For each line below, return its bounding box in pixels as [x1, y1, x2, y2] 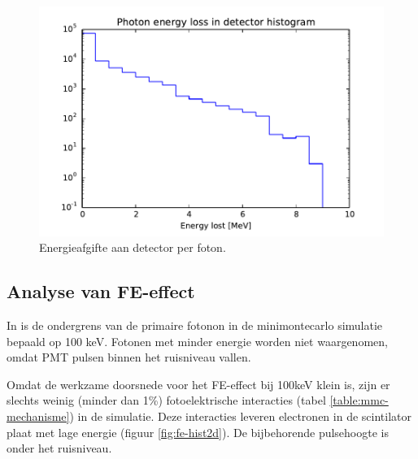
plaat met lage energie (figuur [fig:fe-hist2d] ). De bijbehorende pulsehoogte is [7, 423, 389, 440]
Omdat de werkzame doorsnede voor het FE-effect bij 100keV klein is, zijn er [7, 375, 390, 392]
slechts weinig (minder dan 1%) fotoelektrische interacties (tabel [7, 392, 326, 409]
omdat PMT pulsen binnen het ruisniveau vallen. [7, 349, 251, 366]
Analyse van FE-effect [7, 279, 195, 304]
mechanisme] [7, 408, 70, 425]
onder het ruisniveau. [7, 440, 112, 457]
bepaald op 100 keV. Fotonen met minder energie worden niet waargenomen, [7, 332, 388, 349]
